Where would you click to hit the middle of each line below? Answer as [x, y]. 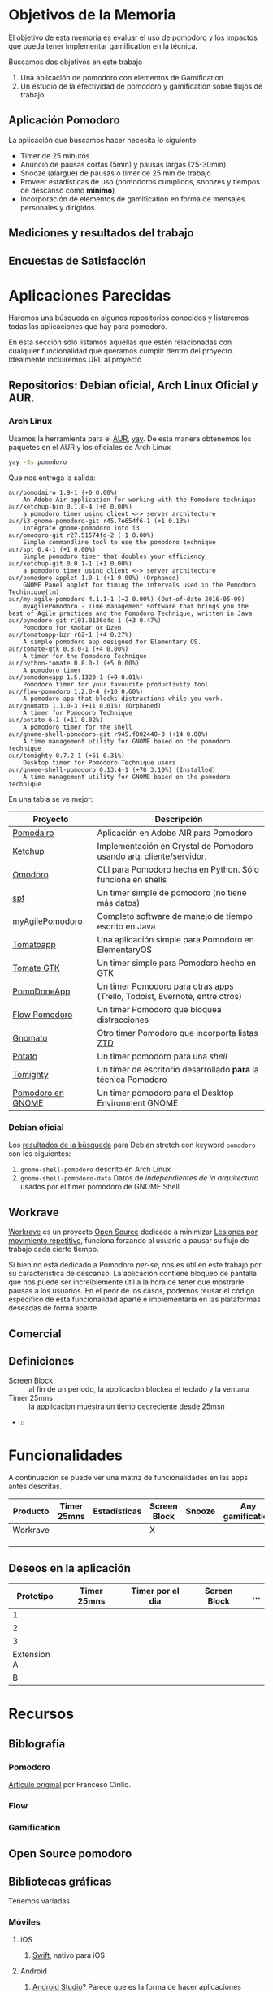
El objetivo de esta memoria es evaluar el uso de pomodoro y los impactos [133, 37]
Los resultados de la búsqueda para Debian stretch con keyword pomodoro [132, 1145]
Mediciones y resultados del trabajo [101, 233]
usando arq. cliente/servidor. [152, 856]
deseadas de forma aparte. [54, 1308]
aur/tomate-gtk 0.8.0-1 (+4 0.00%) [69, 649]
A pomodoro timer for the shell [78, 728]
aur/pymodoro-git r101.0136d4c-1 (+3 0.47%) [85, 621]
